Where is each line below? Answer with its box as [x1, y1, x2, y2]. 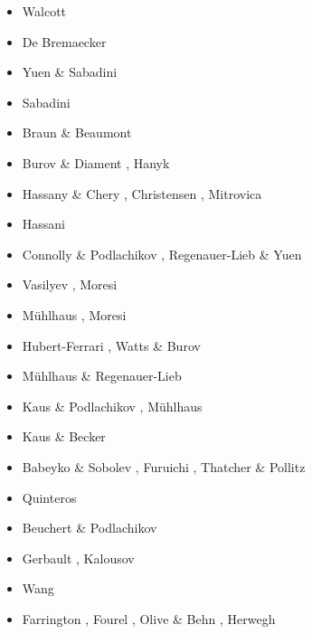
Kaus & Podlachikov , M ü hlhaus [22, 396, 203, 415]
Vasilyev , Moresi [22, 275, 118, 294]
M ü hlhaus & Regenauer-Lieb [22, 366, 182, 385]
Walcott [22, 2, 67, 20]
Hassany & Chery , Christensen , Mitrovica [22, 184, 262, 203]
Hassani [22, 214, 66, 233]
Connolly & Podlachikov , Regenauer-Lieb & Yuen [22, 244, 302, 263]
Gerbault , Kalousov [22, 548, 135, 567]
